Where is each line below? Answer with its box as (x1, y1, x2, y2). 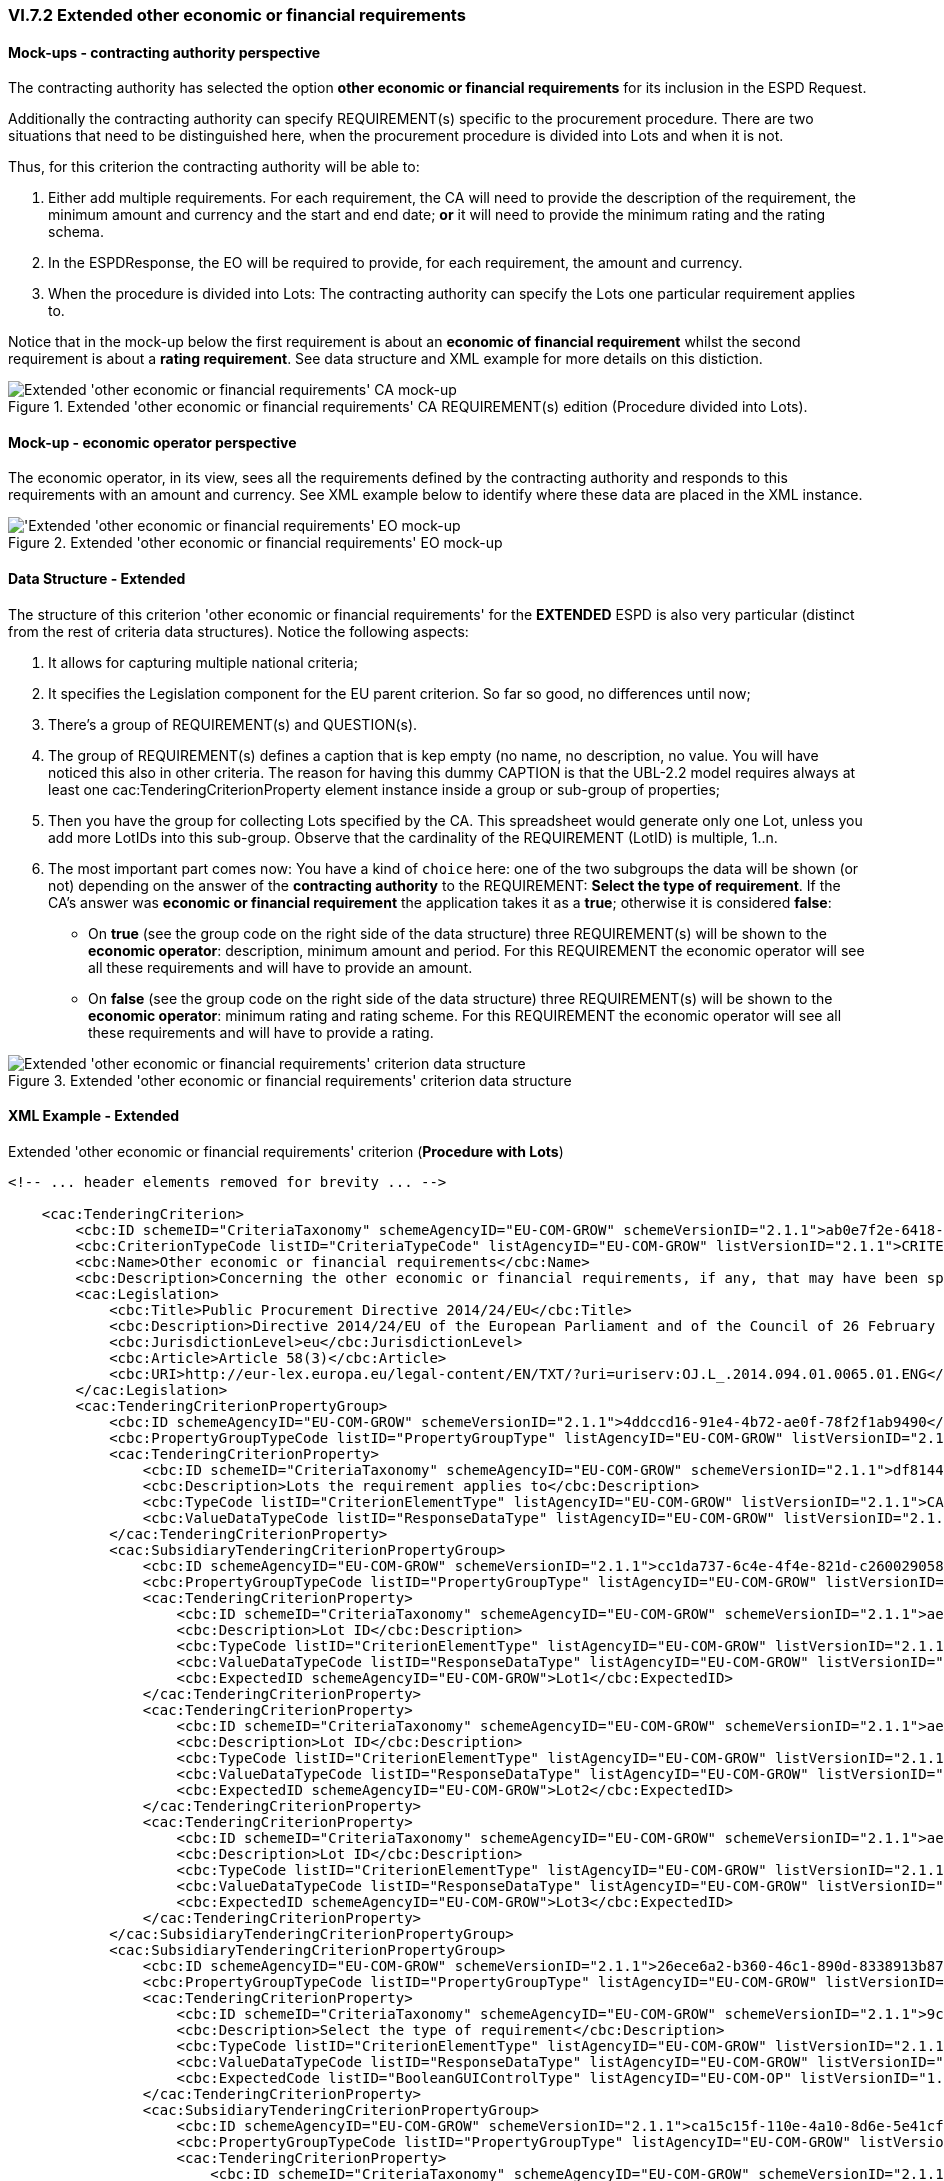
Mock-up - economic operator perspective (8, 433, 297, 451)
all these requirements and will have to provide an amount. (88, 958, 473, 976)
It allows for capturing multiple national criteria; (48, 653, 358, 671)
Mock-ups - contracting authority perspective (8, 43, 321, 61)
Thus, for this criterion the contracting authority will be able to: (8, 158, 420, 176)
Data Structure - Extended (8, 570, 186, 588)
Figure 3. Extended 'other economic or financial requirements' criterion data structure (8, 1071, 572, 1089)
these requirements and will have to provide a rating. (88, 1023, 434, 1041)
